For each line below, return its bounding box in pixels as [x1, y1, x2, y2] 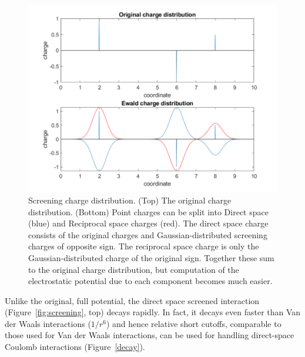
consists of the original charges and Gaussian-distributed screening [28, 228, 267, 241]
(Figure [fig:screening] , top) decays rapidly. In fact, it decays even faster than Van [5, 306, 301, 318]
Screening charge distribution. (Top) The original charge [28, 193, 232, 206]
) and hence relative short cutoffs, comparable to [106, 317, 281, 329]
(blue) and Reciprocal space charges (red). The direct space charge [28, 217, 269, 229]
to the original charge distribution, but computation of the [28, 263, 239, 275]
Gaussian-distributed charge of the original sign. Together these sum [28, 251, 274, 263]
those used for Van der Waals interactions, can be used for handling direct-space [5, 329, 294, 341]
